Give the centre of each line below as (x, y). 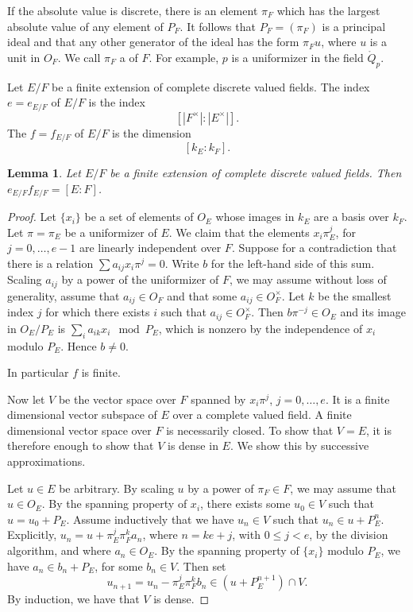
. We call (79, 57)
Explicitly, (32, 535)
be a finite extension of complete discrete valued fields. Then (256, 173)
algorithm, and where (59, 550)
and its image (373, 312)
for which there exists (98, 312)
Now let (26, 399)
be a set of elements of (139, 217)
